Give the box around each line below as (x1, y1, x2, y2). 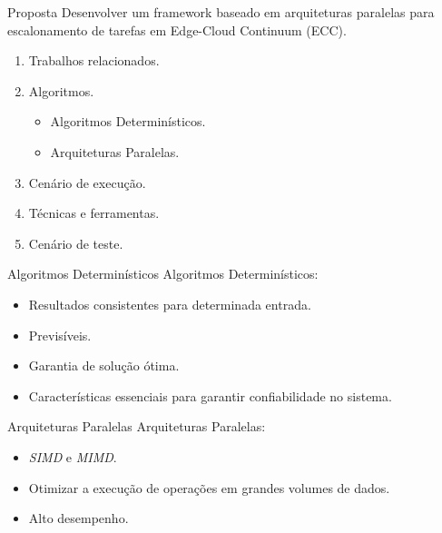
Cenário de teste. (28, 233, 123, 252)
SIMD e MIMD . (28, 447, 117, 466)
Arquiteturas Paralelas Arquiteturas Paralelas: (7, 417, 266, 436)
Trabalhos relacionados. (28, 51, 160, 70)
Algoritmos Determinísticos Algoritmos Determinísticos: (7, 264, 319, 283)
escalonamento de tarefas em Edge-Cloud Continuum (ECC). (7, 20, 347, 39)
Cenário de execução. (28, 173, 146, 192)
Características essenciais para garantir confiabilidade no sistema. (28, 386, 392, 405)
